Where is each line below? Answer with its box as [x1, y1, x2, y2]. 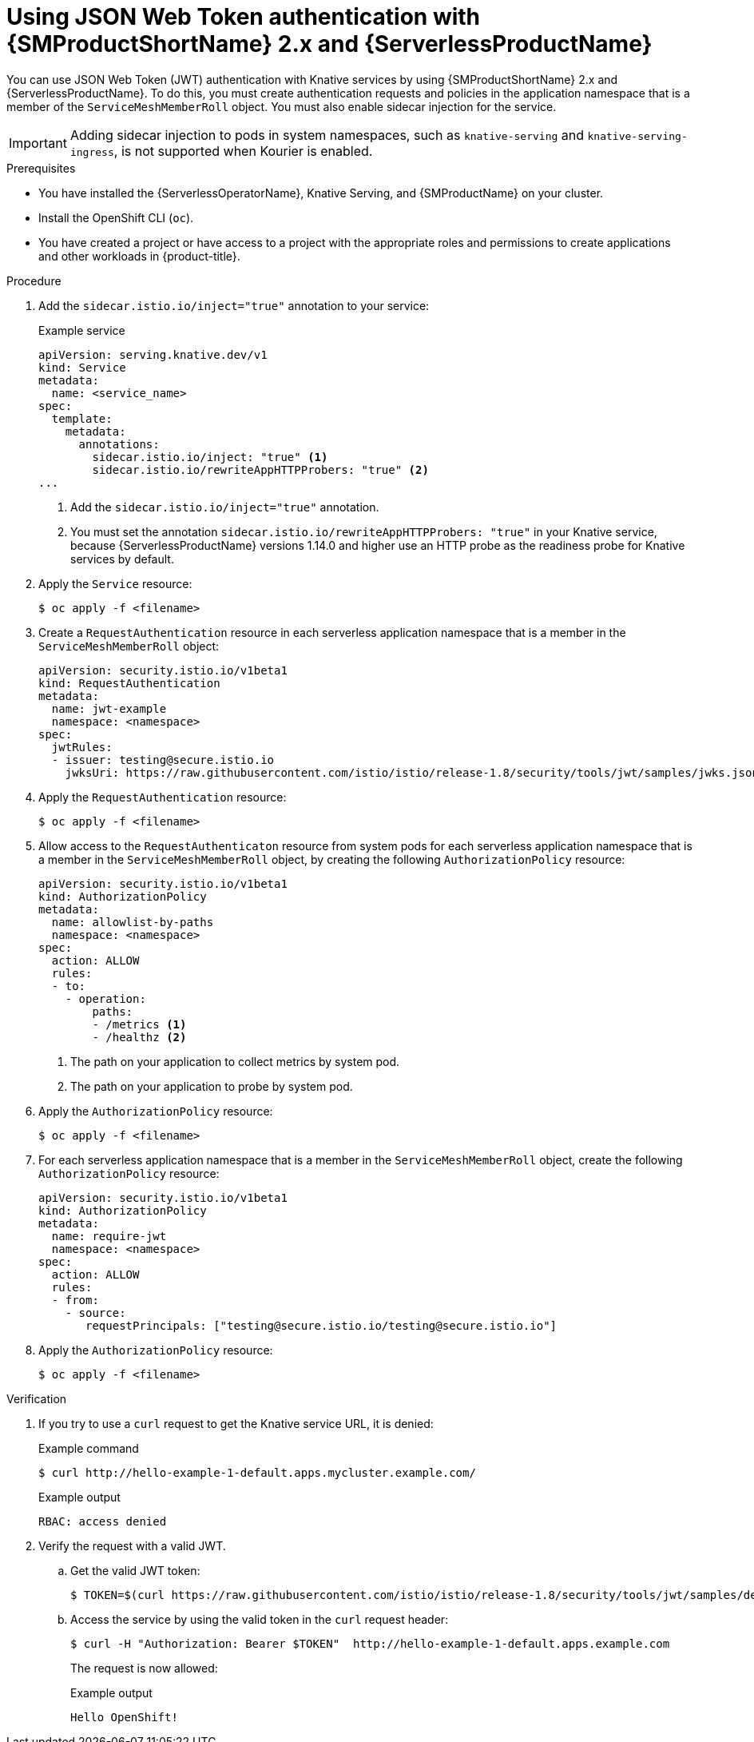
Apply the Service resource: [38, 576, 192, 591]
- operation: [65, 992, 146, 1005]
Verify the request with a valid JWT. [38, 1538, 226, 1553]
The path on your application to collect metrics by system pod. [70, 1054, 400, 1068]
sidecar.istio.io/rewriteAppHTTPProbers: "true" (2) [92, 463, 429, 476]
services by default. [70, 551, 174, 566]
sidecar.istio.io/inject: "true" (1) [92, 450, 328, 463]
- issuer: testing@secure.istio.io [51, 753, 275, 766]
